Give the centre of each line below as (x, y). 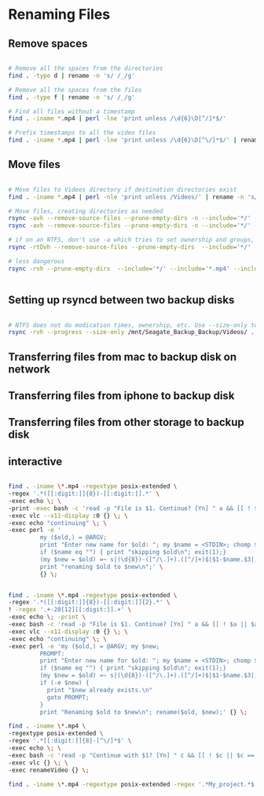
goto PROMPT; (68, 697)
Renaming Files (59, 15)
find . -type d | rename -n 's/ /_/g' (71, 75)
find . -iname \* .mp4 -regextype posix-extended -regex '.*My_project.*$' (133, 784)
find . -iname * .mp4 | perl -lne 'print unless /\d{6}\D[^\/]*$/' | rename (135, 140)
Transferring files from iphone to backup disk (121, 396)
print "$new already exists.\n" (100, 690)
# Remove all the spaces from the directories (86, 68)
